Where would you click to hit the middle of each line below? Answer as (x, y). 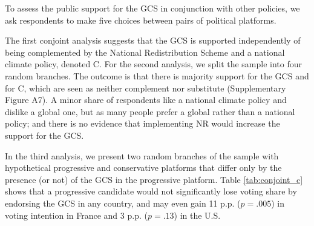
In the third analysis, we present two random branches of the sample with (142, 155)
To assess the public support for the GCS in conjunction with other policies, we (152, 8)
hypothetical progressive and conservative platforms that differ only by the (143, 168)
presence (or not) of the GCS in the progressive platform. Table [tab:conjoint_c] (154, 179)
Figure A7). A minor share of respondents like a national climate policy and (146, 100)
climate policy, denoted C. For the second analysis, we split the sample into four (154, 64)
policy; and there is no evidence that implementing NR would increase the (142, 123)
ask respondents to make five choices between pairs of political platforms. (141, 20)
